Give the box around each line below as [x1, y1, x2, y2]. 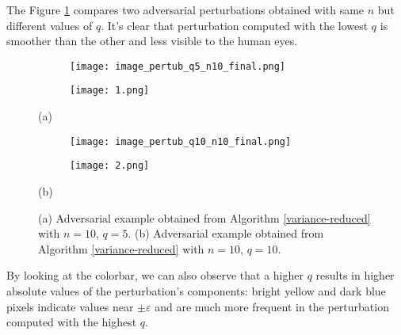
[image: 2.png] [70, 160, 150, 172]
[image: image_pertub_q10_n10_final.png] [70, 135, 292, 147]
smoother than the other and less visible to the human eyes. [6, 32, 298, 49]
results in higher [315, 267, 395, 284]
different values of [6, 17, 93, 33]
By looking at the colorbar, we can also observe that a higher [6, 267, 304, 284]
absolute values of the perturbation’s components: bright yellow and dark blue [6, 282, 386, 299]
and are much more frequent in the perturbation [155, 298, 389, 314]
